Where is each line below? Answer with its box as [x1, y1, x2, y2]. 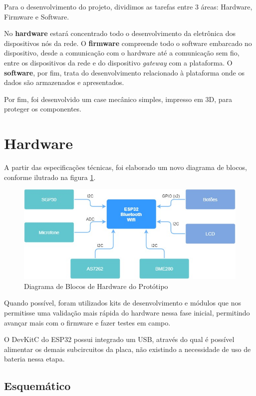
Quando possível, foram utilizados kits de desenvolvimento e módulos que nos [4, 297, 242, 308]
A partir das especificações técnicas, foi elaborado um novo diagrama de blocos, [4, 162, 248, 172]
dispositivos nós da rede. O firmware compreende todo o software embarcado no [4, 37, 252, 48]
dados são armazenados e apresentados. [4, 77, 124, 87]
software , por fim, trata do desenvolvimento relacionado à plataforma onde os [4, 67, 245, 77]
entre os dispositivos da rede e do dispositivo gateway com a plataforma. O [4, 57, 233, 67]
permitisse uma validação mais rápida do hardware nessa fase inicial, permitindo [4, 307, 250, 318]
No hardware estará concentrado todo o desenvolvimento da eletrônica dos [4, 28, 236, 38]
